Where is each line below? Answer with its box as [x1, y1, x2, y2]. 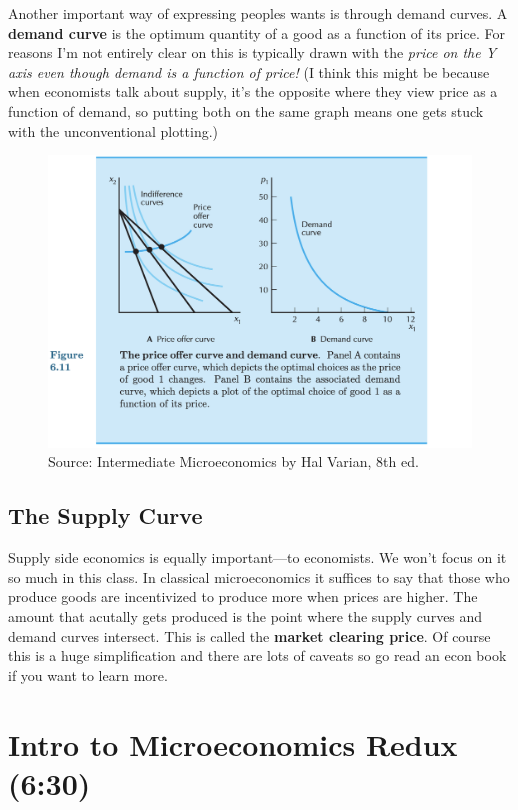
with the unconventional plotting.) [8, 120, 219, 141]
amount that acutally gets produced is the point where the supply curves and [8, 606, 483, 627]
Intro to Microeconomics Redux [8, 723, 458, 764]
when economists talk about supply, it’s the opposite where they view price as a [8, 81, 498, 102]
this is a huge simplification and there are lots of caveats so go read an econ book [8, 645, 507, 666]
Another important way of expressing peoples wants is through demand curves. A [8, 3, 508, 23]
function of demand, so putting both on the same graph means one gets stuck [8, 100, 484, 121]
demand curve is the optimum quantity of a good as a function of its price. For [8, 22, 505, 43]
